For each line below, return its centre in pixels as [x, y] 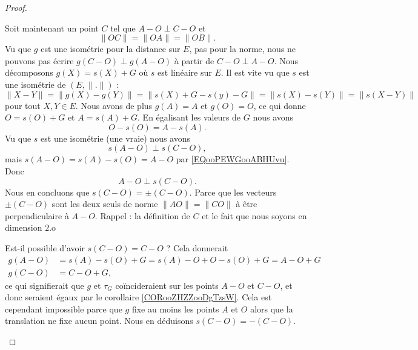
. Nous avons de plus [114, 105]
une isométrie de [35, 84]
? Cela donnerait [197, 247]
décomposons [29, 72]
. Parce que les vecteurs [233, 192]
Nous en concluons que [47, 192]
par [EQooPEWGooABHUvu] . [233, 159]
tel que [123, 28]
